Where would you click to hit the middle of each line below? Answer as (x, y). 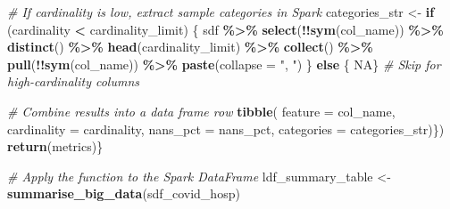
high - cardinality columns (73, 81)
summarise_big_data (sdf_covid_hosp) (124, 193)
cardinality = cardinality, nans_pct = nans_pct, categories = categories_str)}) (226, 129)
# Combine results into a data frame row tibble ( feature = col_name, (201, 111)
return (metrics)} (55, 146)
